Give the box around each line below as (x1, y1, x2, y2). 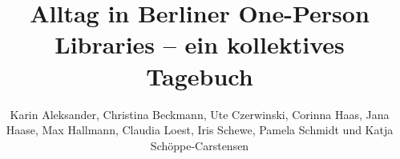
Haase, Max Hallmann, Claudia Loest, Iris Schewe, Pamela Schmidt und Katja (6, 121, 394, 138)
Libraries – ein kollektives (55, 28, 345, 61)
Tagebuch (146, 59, 253, 92)
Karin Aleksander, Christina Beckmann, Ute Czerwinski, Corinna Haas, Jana (10, 105, 390, 122)
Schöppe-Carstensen (150, 137, 249, 153)
